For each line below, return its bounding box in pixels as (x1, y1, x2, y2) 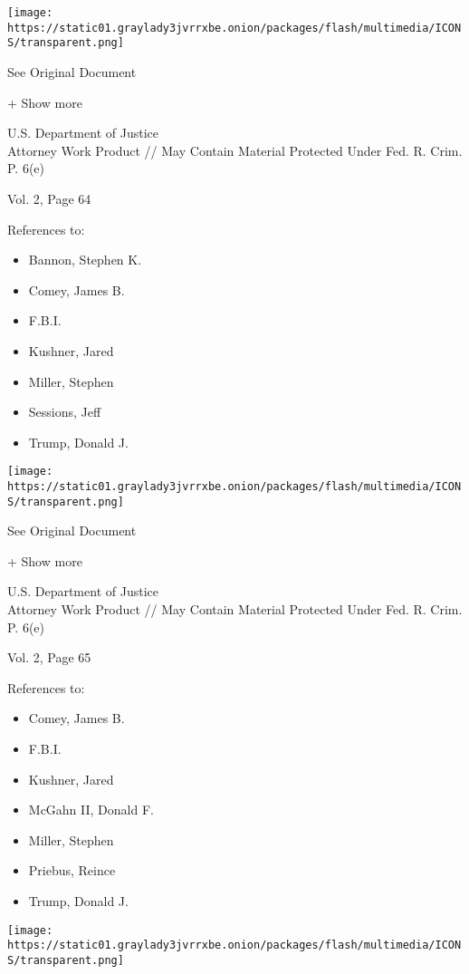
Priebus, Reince (28, 861, 116, 880)
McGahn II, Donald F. (28, 800, 154, 819)
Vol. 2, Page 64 (7, 188, 91, 207)
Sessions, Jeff (28, 402, 101, 421)
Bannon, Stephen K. (28, 250, 142, 269)
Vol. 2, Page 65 (7, 648, 91, 667)
